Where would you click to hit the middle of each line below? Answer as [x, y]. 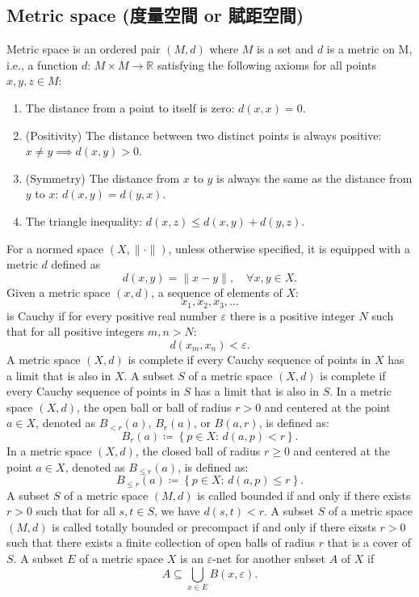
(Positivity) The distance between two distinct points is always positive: [203, 135]
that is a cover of [369, 542]
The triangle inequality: [84, 220]
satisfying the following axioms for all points [266, 64]
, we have [177, 511]
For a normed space [55, 248]
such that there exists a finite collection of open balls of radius [161, 542]
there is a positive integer [292, 315]
